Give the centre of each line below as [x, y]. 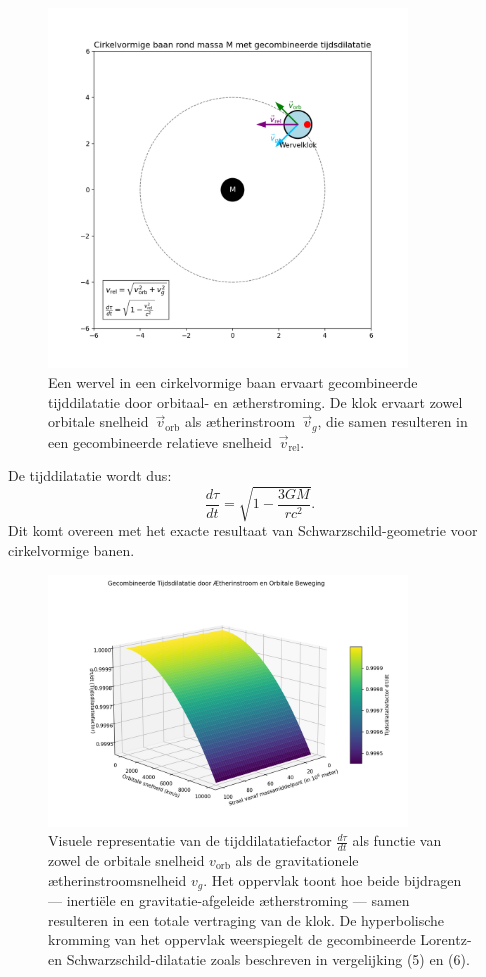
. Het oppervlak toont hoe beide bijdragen [332, 879]
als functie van [397, 840]
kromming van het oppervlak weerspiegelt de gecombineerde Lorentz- [260, 939]
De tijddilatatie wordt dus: [90, 475]
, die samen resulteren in [392, 421]
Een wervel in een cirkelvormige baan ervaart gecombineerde [233, 381]
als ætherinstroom [240, 421]
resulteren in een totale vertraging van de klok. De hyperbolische [246, 919]
